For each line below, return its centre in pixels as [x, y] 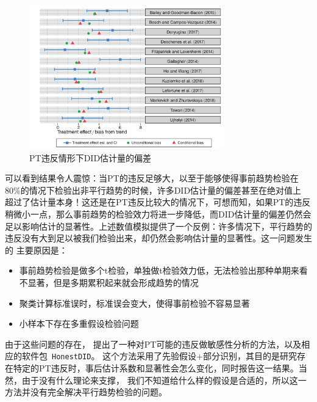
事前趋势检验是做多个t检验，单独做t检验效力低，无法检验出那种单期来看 [163, 270]
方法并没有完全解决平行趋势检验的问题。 [86, 392]
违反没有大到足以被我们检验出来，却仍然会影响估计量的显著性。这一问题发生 [158, 238]
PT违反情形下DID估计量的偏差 [91, 157]
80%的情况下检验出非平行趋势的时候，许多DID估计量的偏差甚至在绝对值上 [153, 190]
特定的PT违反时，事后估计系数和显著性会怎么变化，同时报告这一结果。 [156, 367]
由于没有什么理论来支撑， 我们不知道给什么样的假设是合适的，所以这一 [164, 380]
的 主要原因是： [36, 250]
